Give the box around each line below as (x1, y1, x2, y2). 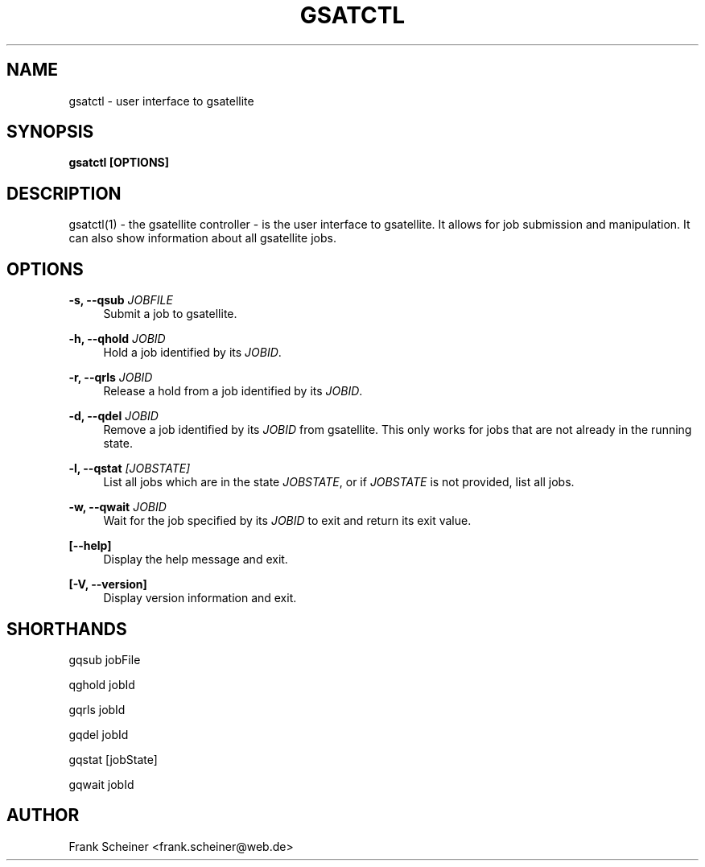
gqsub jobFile (68, 652, 141, 667)
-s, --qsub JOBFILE (68, 293, 173, 308)
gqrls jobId (68, 702, 126, 716)
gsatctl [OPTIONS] (68, 155, 170, 170)
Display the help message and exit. (103, 552, 288, 567)
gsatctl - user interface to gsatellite (68, 93, 254, 108)
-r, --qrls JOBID (68, 370, 153, 385)
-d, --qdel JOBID (68, 409, 159, 423)
